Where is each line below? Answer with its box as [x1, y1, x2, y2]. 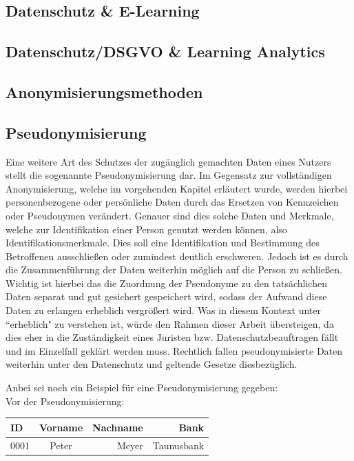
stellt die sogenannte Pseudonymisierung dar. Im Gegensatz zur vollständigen [6, 168, 332, 182]
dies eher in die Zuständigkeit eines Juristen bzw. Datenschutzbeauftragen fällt [6, 330, 339, 344]
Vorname [39, 420, 83, 434]
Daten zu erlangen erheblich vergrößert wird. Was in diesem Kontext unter [6, 303, 321, 317]
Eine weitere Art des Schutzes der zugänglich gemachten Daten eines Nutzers [6, 154, 331, 168]
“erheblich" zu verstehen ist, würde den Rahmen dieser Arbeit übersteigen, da [6, 316, 334, 331]
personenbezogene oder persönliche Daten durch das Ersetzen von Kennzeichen [6, 195, 339, 209]
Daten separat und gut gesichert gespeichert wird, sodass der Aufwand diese [6, 289, 327, 304]
